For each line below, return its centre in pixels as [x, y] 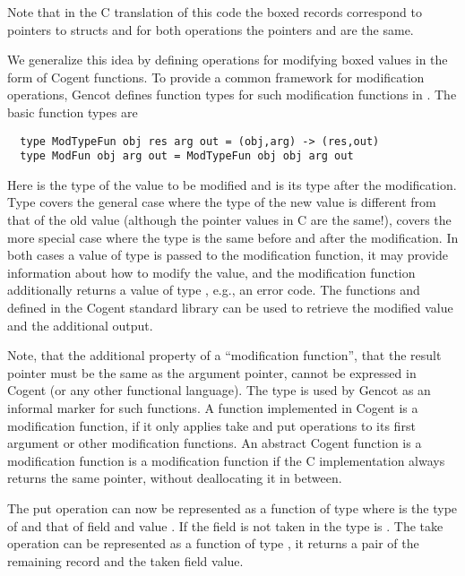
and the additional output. [80, 325]
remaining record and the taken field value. [125, 560]
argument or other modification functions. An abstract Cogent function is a [215, 443]
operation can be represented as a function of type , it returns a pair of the [213, 543]
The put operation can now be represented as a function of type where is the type [232, 507]
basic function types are [73, 112]
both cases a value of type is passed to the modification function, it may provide [228, 255]
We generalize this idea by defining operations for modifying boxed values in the [228, 60]
